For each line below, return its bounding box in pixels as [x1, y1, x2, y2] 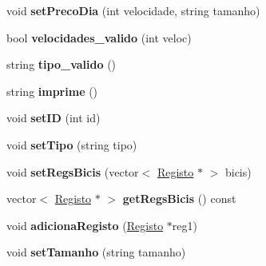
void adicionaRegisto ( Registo [6, 216, 164, 233]
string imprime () [6, 82, 98, 99]
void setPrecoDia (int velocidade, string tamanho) [6, 2, 260, 18]
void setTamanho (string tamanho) [6, 244, 186, 260]
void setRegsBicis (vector [6, 163, 139, 180]
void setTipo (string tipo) [6, 136, 137, 153]
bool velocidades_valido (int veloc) [6, 29, 192, 46]
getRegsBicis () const [122, 190, 236, 207]
